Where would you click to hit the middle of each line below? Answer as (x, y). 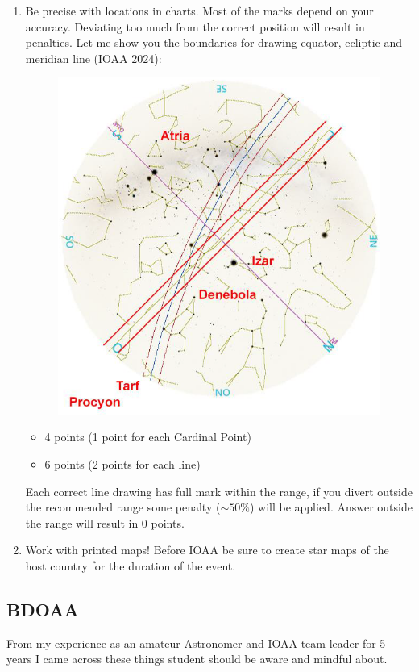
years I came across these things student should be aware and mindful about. (197, 659)
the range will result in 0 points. (105, 522)
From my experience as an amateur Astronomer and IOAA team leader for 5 (196, 643)
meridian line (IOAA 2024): (93, 58)
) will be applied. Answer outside (331, 507)
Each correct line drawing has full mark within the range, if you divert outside (219, 491)
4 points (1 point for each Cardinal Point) (148, 437)
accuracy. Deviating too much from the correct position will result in (195, 26)
